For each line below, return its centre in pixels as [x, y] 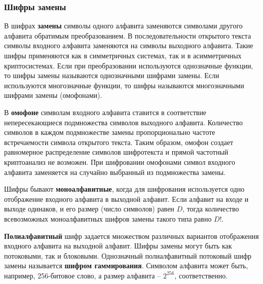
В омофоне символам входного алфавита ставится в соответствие [105, 112]
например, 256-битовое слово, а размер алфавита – [83, 275]
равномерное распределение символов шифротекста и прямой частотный [116, 152]
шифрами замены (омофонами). [53, 95]
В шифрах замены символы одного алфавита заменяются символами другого [123, 26]
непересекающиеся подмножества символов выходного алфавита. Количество [123, 122]
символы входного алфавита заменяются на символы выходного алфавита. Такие [129, 45]
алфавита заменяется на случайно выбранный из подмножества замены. [115, 172]
